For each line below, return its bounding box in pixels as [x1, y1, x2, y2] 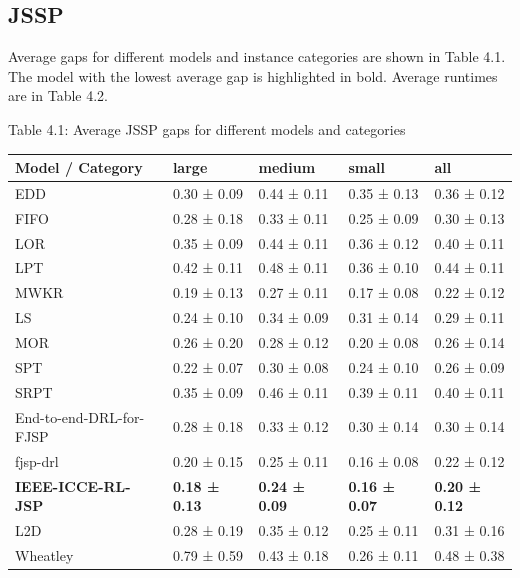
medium [258, 157, 316, 178]
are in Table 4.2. [8, 85, 108, 106]
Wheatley [15, 545, 74, 566]
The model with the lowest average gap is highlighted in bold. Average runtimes [8, 65, 498, 86]
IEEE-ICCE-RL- [15, 475, 131, 496]
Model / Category [15, 157, 143, 178]
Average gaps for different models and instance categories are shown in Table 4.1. [8, 46, 506, 67]
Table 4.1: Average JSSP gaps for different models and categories [8, 118, 406, 139]
